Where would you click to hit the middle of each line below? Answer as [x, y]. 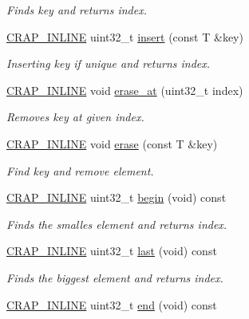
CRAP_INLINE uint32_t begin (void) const [117, 197]
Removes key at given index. [75, 117]
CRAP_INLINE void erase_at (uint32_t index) [125, 90]
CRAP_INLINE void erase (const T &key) [112, 143]
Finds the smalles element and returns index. [117, 224]
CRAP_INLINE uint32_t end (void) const [112, 304]
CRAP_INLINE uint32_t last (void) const [112, 251]
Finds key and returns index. [77, 10]
